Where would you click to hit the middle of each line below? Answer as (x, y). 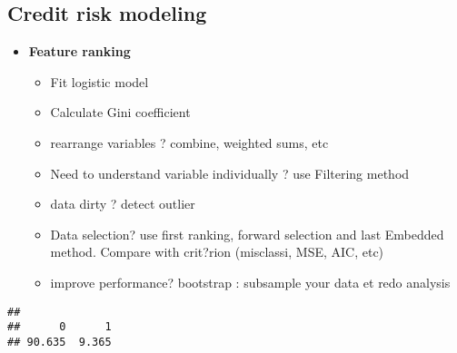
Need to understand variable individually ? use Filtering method (230, 173)
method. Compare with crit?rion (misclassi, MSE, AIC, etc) (217, 252)
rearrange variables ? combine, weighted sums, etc (189, 142)
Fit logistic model (99, 81)
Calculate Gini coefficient (120, 112)
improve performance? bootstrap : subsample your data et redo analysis (250, 282)
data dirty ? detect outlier (123, 204)
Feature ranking (79, 51)
